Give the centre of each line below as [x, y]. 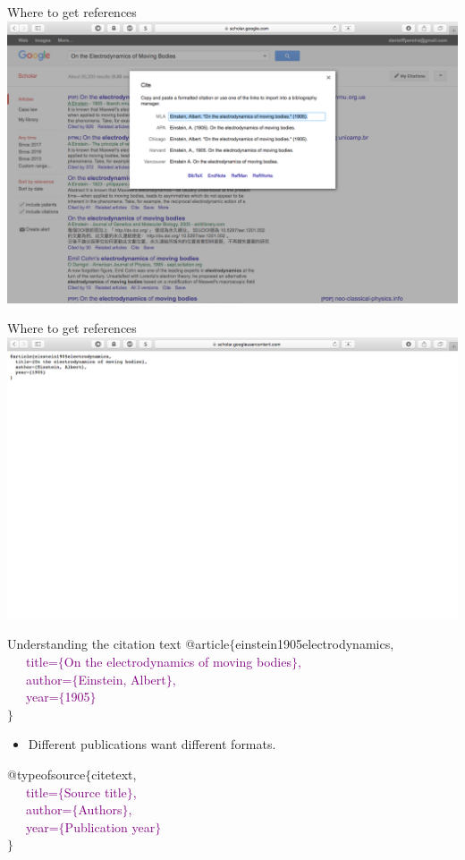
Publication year [110, 826]
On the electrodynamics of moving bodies [178, 661]
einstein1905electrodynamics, [315, 644]
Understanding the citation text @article [118, 644]
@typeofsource [46, 774]
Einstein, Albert [122, 679]
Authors [100, 809]
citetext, [114, 774]
